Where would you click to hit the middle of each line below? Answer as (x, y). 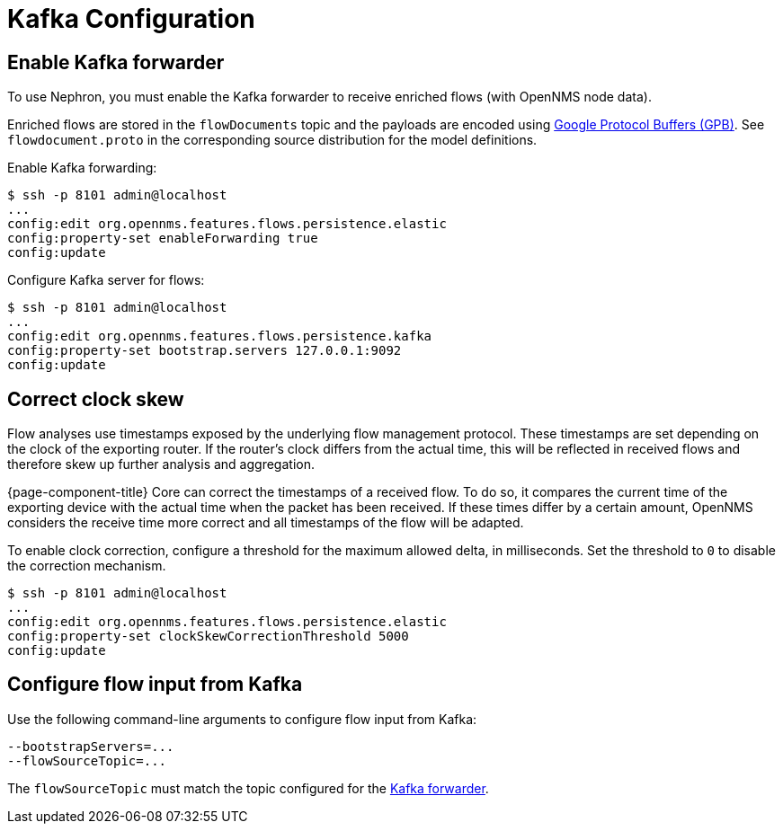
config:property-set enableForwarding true (163, 239)
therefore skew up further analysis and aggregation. (161, 464)
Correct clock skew (96, 399)
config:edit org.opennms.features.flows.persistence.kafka (220, 336)
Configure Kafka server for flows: (106, 280)
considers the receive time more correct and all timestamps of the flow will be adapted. (266, 523)
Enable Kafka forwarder (116, 62)
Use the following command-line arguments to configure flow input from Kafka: (242, 719)
